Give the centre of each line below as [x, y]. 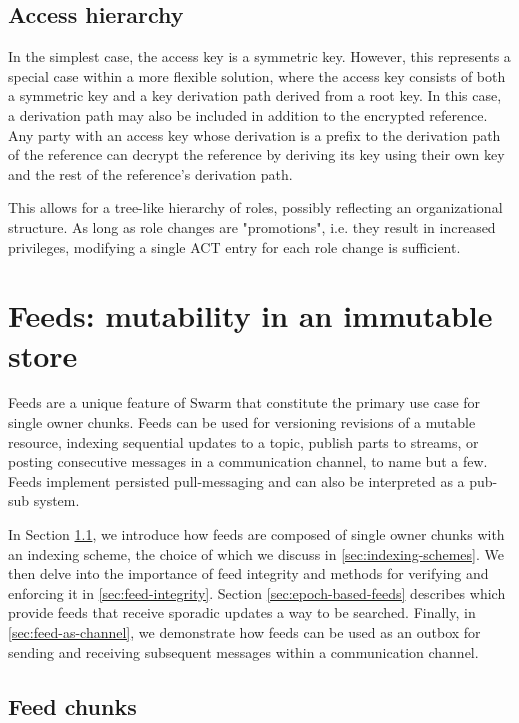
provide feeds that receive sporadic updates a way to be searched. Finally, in [242, 612]
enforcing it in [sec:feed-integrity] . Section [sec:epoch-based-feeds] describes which [257, 592]
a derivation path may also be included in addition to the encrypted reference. [248, 114]
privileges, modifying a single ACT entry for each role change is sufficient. [234, 246]
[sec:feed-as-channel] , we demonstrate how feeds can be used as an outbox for [244, 631]
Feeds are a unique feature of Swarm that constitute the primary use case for [244, 402]
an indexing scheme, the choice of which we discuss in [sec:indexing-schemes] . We [256, 553]
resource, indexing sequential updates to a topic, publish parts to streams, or [243, 441]
